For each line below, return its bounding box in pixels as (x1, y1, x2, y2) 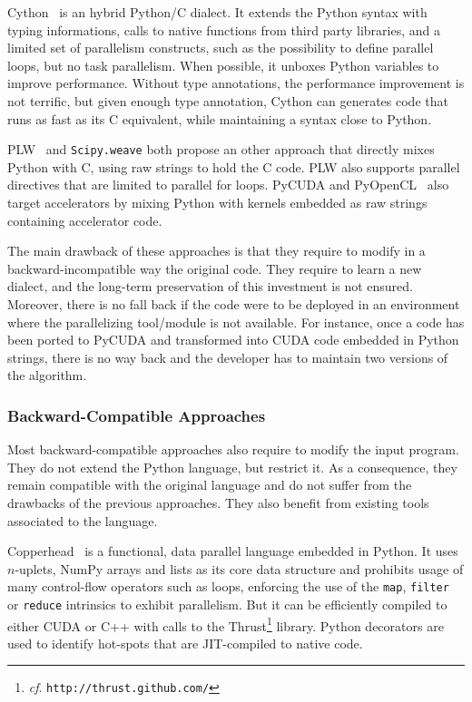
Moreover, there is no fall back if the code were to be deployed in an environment (7, 294, 460, 313)
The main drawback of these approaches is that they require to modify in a (7, 241, 426, 260)
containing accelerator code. (7, 210, 162, 229)
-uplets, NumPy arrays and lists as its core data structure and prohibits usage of (15, 559, 464, 578)
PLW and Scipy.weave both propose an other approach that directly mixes (7, 140, 435, 159)
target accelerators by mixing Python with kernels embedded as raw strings (7, 193, 428, 211)
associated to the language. (7, 511, 158, 530)
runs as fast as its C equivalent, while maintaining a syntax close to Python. (7, 109, 432, 128)
